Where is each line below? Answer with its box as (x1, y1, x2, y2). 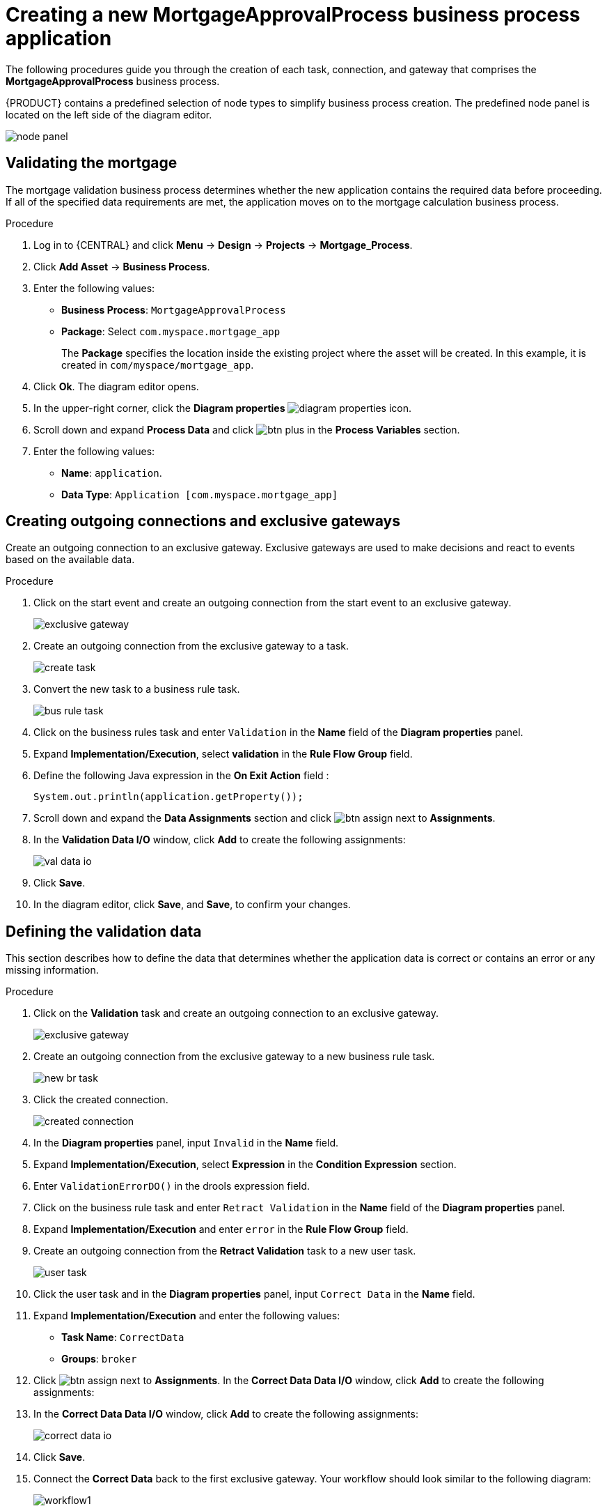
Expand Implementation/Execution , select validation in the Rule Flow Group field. (33, 748, 413, 760)
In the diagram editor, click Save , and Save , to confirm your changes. (33, 898, 351, 911)
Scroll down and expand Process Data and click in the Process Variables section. (33, 423, 460, 436)
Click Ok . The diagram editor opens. (33, 380, 199, 392)
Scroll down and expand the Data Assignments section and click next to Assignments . (33, 812, 496, 824)
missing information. (6, 964, 99, 976)
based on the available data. (6, 553, 135, 566)
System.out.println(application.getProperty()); (33, 791, 303, 803)
